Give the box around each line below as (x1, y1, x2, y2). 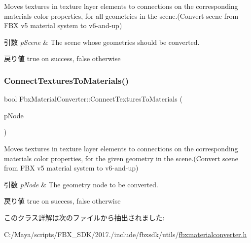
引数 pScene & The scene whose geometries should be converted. (4, 36, 200, 47)
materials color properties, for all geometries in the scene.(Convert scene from (4, 10, 239, 21)
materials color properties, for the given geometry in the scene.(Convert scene (4, 153, 238, 163)
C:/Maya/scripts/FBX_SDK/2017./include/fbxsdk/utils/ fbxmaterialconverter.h (4, 229, 247, 239)
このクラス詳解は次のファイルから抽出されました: (4, 212, 165, 222)
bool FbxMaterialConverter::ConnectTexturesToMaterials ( (4, 94, 182, 104)
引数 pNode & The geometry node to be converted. (4, 179, 158, 189)
